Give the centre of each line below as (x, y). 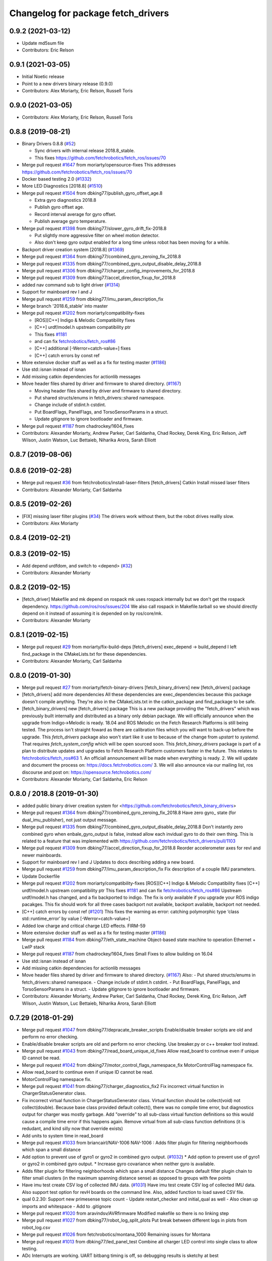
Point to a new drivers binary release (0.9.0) (67, 84)
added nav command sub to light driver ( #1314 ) (71, 284)
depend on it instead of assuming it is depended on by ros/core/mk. (92, 613)
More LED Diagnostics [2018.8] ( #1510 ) (62, 186)
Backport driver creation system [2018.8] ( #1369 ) (73, 249)
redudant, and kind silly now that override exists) (73, 1129)
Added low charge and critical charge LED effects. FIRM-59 (84, 926)
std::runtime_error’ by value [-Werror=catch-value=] (76, 919)
